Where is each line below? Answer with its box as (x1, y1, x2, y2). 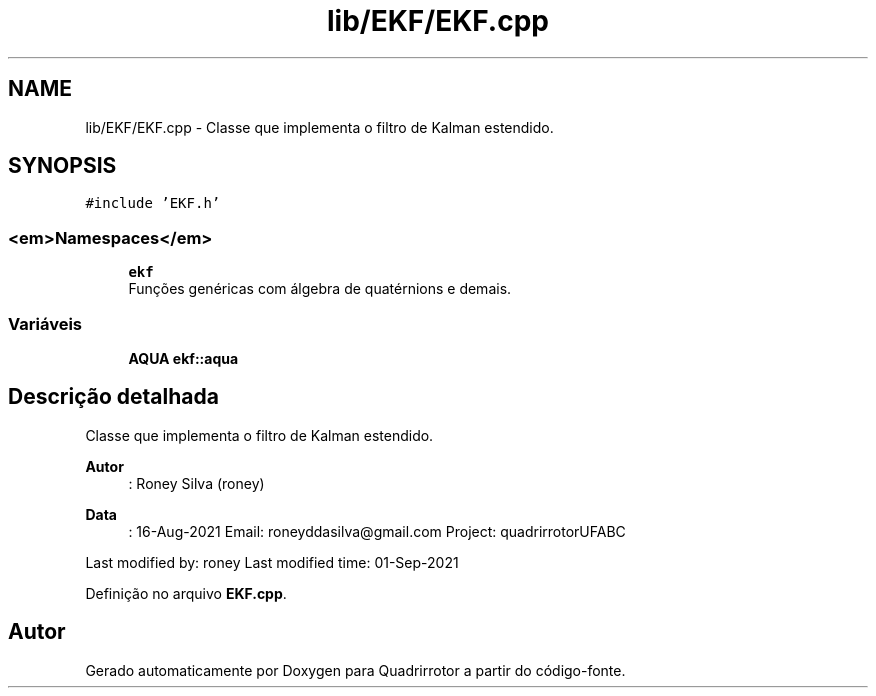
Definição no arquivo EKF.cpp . (85, 584, 287, 602)
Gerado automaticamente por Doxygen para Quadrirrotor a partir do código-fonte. (85, 661, 626, 679)
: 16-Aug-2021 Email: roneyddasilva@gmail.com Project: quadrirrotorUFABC (128, 522, 626, 540)
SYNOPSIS (8, 153, 117, 179)
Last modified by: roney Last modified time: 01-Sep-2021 (85, 553, 459, 571)
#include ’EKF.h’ (85, 195, 221, 212)
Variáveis (8, 313, 82, 334)
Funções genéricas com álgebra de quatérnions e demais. (128, 280, 512, 298)
